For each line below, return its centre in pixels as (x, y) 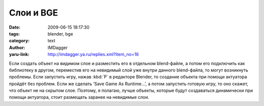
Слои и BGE (33, 13)
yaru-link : (19, 54)
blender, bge (60, 34)
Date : (15, 27)
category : (19, 41)
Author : (17, 47)
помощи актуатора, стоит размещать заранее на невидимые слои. (79, 97)
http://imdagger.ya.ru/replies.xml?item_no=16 (93, 54)
